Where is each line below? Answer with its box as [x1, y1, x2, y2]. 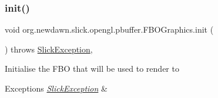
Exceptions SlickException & [5, 82, 108, 94]
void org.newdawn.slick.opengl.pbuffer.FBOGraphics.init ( [5, 23, 214, 36]
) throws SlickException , [5, 43, 93, 55]
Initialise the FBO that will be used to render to [5, 62, 179, 75]
